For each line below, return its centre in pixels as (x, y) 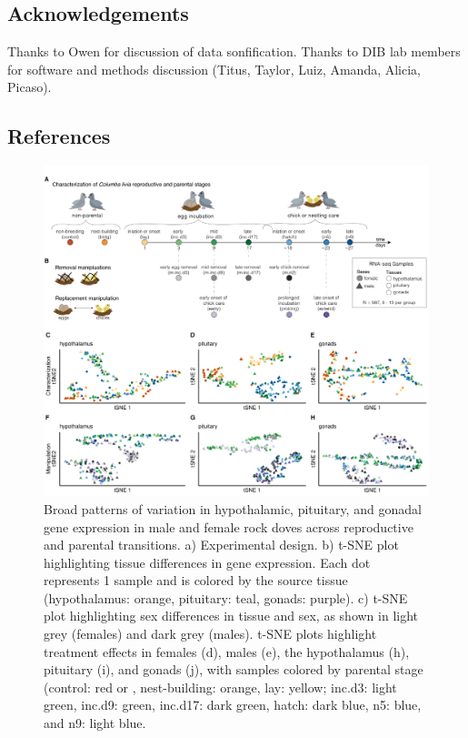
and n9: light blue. (95, 723)
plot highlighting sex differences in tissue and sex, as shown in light (231, 616)
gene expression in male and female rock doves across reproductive (229, 526)
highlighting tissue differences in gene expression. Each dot (207, 562)
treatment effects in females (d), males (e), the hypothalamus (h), (227, 651)
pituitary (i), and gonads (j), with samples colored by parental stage (234, 669)
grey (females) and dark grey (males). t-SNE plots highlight (210, 634)
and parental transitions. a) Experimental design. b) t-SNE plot (221, 545)
